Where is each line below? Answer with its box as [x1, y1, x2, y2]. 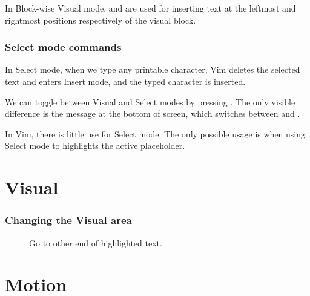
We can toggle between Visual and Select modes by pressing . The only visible [5, 95, 295, 108]
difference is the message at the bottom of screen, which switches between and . [5, 107, 300, 120]
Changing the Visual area [5, 212, 132, 228]
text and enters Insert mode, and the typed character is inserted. [5, 75, 246, 87]
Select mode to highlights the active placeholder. [5, 139, 185, 152]
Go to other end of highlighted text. [29, 236, 162, 249]
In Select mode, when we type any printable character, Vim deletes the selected [5, 63, 300, 76]
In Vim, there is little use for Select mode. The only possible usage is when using [5, 127, 306, 140]
